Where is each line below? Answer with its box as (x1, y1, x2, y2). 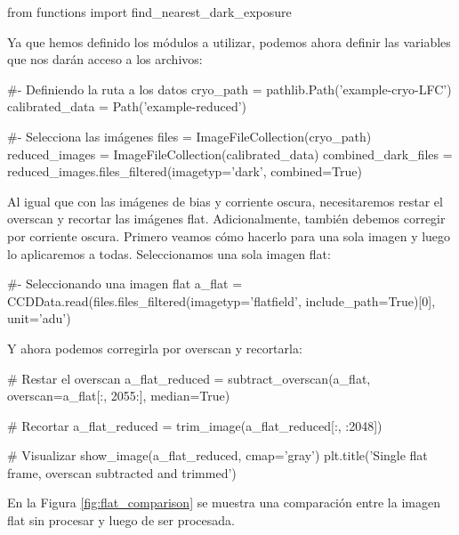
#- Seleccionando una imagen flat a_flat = (7, 274, 243, 293)
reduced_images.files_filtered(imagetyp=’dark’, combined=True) (7, 162, 362, 181)
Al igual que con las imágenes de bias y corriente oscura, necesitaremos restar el (7, 191, 443, 210)
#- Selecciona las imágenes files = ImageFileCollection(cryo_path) (7, 126, 372, 145)
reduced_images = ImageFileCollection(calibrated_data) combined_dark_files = (7, 144, 453, 163)
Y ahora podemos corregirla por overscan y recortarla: (7, 338, 302, 357)
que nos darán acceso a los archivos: (7, 50, 203, 69)
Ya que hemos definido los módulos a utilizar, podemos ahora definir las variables (7, 32, 451, 51)
